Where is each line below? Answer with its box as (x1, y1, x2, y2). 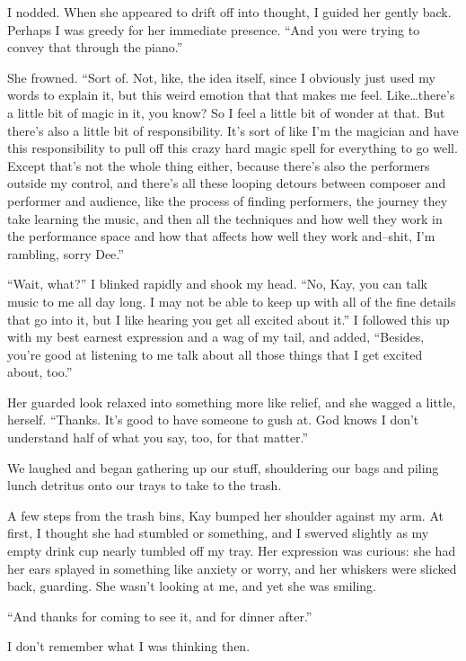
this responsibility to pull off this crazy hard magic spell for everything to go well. (7, 138, 458, 157)
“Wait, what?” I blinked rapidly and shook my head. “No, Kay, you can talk (7, 274, 427, 293)
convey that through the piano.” (7, 38, 183, 57)
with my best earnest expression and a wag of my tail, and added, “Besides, (7, 327, 425, 346)
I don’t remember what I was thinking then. (7, 637, 251, 656)
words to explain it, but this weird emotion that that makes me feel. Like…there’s (7, 85, 455, 104)
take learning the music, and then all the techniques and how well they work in (7, 209, 443, 228)
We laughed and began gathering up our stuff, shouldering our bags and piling (7, 458, 439, 477)
